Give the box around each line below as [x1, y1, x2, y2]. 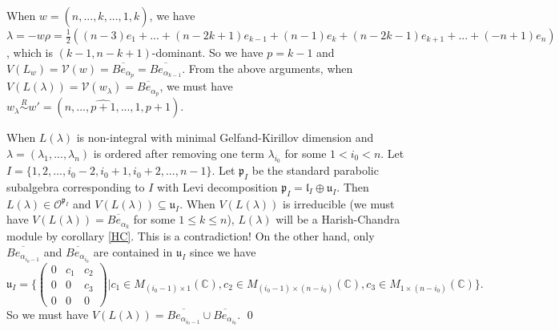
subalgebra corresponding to [6, 178, 145, 195]
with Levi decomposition [157, 178, 278, 195]
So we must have [6, 305, 89, 322]
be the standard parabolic [251, 162, 379, 179]
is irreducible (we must [283, 195, 395, 212]
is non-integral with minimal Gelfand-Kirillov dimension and [76, 129, 374, 146]
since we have [189, 243, 256, 260]
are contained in [93, 243, 173, 260]
